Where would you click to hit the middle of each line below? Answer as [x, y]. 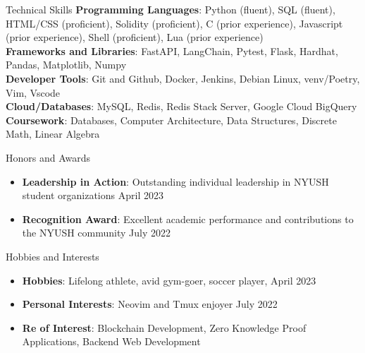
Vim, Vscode [33, 92]
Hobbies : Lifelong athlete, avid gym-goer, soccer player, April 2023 [169, 280]
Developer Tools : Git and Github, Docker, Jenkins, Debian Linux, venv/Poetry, [183, 78]
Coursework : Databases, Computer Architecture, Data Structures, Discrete [171, 120]
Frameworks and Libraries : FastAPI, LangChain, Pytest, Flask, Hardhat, [172, 50]
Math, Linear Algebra [53, 134]
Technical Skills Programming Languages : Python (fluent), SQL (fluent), [171, 9]
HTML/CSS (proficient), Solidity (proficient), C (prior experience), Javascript [174, 23]
